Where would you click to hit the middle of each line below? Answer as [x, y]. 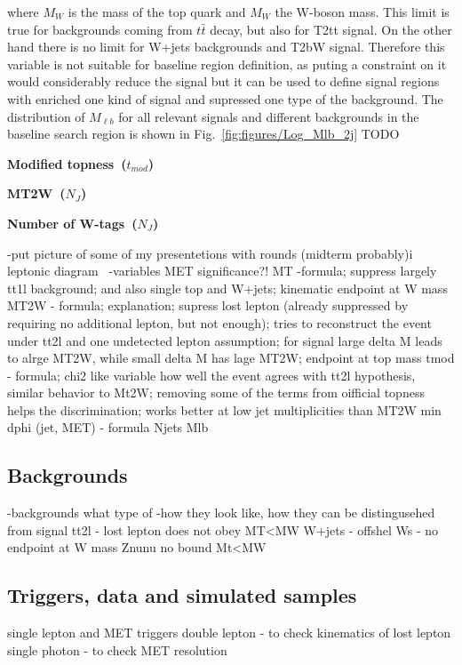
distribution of [46, 116]
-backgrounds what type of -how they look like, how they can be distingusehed [221, 513]
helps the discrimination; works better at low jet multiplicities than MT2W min [224, 409]
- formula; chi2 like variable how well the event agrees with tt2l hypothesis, [211, 375]
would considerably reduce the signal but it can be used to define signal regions [223, 81]
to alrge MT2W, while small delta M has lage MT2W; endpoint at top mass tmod [231, 358]
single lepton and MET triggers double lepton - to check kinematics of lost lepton [229, 633]
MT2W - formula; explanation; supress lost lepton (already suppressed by [208, 305]
